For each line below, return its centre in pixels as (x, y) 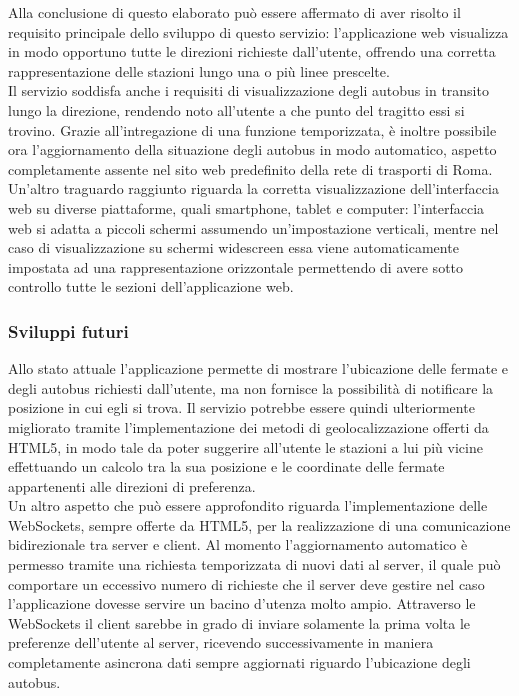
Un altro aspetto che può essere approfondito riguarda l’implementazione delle (248, 505)
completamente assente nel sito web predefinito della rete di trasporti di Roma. (250, 168)
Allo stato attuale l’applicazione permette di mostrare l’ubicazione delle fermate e (258, 368)
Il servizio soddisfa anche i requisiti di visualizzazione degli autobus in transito (248, 90)
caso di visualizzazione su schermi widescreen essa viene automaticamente (233, 247)
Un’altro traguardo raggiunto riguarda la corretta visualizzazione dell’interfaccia (253, 188)
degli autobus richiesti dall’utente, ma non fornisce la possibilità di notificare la (251, 387)
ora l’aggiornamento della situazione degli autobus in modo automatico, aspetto (252, 149)
